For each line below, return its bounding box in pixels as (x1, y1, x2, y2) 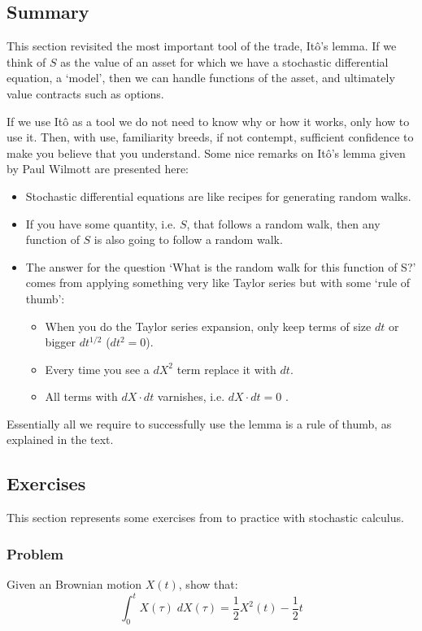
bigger (45, 333, 76, 350)
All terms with (45, 388, 118, 405)
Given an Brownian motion (7, 576, 142, 593)
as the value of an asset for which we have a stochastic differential (60, 53, 389, 70)
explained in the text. (7, 431, 114, 448)
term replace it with (176, 360, 276, 377)
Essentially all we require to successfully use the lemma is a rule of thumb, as (7, 415, 392, 432)
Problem (7, 543, 63, 564)
